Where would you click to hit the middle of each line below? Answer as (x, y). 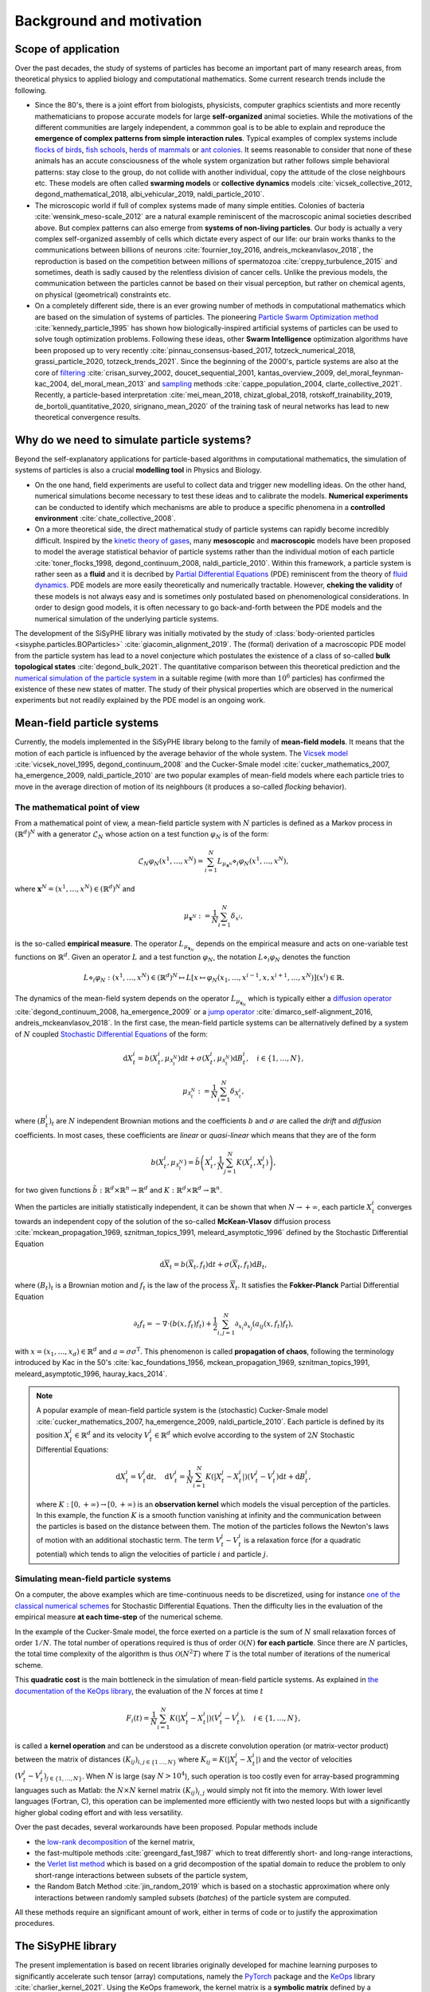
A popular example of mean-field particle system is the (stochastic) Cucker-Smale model (182, 1410)
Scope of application (67, 49)
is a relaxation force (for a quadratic (302, 1540)
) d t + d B (291, 1476)
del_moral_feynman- (370, 373)
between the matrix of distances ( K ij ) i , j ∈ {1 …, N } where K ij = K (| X (125, 1760)
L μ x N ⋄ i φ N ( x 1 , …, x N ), (253, 862)
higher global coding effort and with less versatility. (99, 1812)
